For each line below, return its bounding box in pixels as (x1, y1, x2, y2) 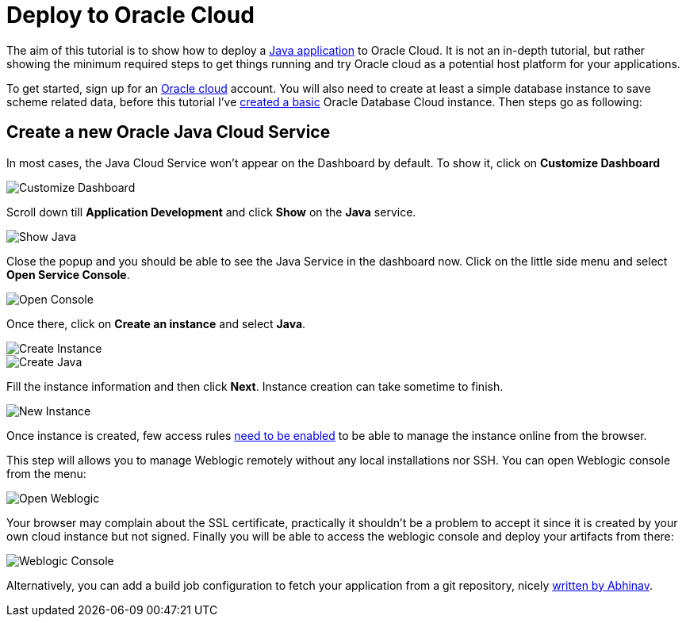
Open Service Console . (6, 267, 130, 281)
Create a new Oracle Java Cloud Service (6, 122, 331, 143)
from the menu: (6, 466, 86, 480)
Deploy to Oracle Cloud (6, 2, 255, 29)
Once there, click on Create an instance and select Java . (6, 316, 306, 331)
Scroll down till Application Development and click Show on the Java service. (6, 204, 416, 219)
